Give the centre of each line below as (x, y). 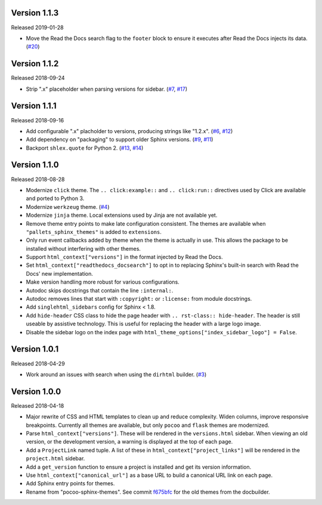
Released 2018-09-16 (38, 120)
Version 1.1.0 (35, 165)
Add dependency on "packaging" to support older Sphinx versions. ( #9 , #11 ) (120, 140)
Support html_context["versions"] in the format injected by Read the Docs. (124, 257)
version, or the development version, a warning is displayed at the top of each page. (129, 442)
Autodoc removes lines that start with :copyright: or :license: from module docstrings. (139, 299)
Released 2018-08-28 (38, 179)
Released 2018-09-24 (38, 78)
